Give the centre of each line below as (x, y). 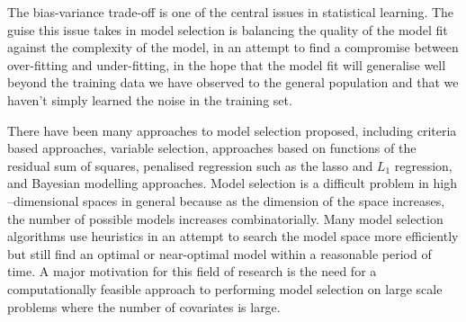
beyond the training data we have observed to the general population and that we (233, 82)
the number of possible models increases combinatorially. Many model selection (225, 218)
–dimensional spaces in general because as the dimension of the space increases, (226, 200)
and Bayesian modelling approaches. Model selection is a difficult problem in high (232, 183)
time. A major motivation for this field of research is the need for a (192, 271)
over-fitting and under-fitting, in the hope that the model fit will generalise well (227, 64)
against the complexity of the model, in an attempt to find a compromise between (233, 47)
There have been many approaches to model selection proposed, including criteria (232, 130)
